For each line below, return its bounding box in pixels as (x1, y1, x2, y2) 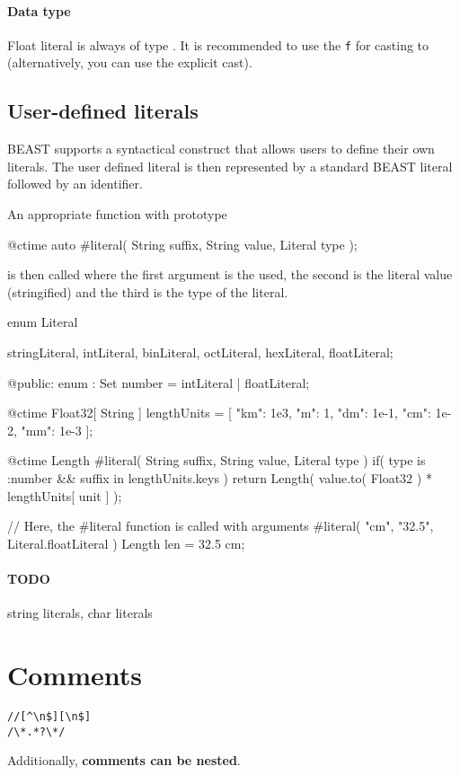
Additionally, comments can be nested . (7, 751, 241, 770)
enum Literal (7, 313, 78, 331)
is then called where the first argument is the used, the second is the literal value (7, 265, 453, 284)
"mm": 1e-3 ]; (21, 420, 93, 439)
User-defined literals (7, 97, 199, 125)
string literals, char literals (7, 603, 153, 622)
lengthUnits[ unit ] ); (7, 486, 122, 505)
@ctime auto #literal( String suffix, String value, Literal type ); (7, 234, 358, 253)
